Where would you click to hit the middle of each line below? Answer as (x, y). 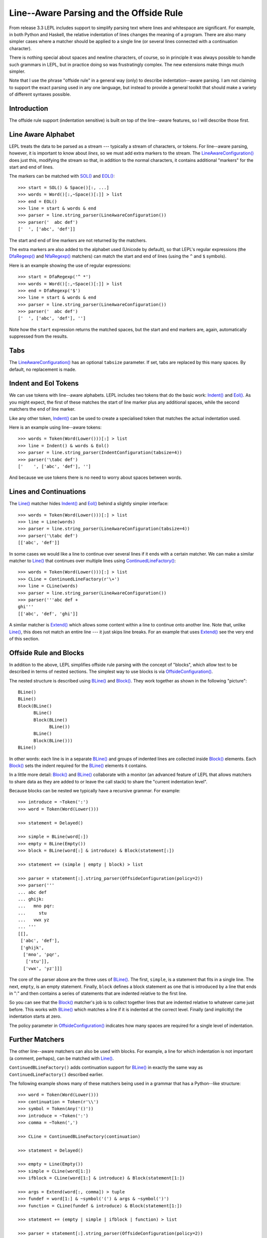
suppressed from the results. (39, 336)
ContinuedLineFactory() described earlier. (56, 1074)
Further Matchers (37, 1040)
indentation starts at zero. (35, 1016)
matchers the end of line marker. (42, 409)
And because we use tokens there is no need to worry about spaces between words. (96, 477)
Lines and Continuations (47, 492)
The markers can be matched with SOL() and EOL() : (62, 176)
